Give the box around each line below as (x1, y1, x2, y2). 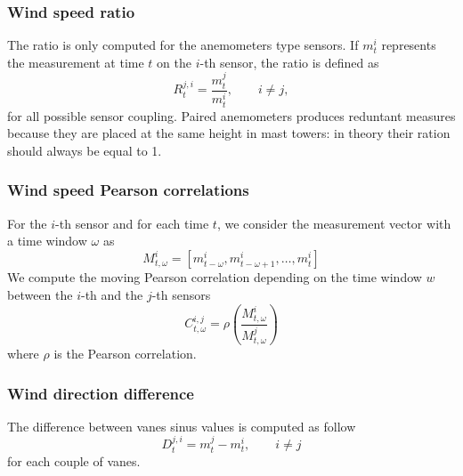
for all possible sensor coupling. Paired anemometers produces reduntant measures (7, 106, 456, 125)
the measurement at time (7, 52, 144, 71)
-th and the (81, 286, 143, 304)
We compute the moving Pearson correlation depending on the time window (7, 268, 422, 286)
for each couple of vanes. (7, 451, 141, 470)
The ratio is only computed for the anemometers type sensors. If (7, 36, 359, 54)
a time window (7, 231, 87, 250)
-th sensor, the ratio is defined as (199, 52, 379, 71)
